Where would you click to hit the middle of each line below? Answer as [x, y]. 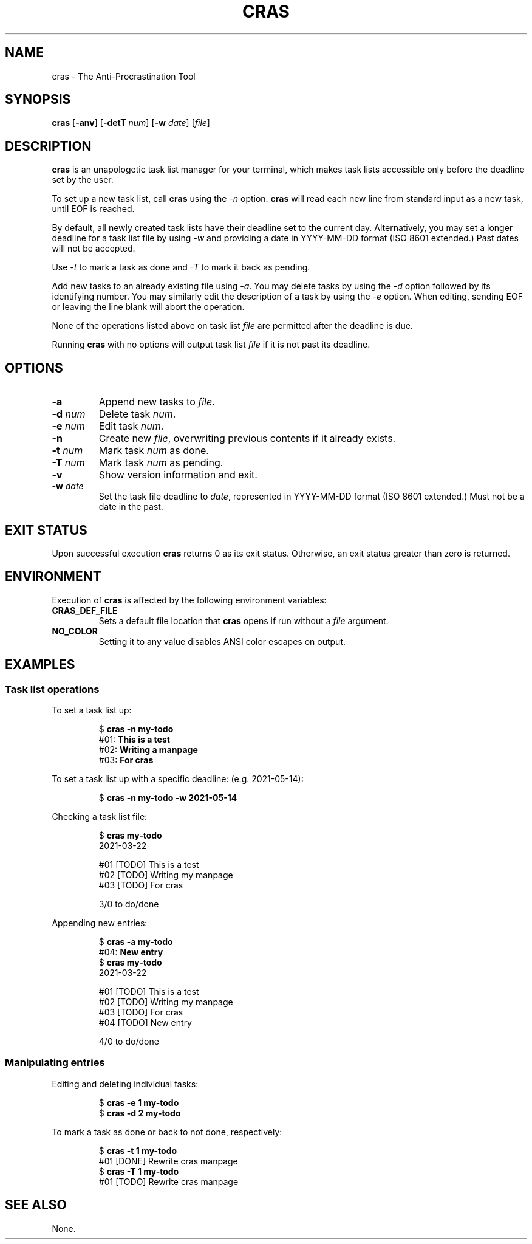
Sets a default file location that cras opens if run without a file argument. [244, 620]
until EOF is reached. [93, 209]
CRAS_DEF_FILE [85, 610]
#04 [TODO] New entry [145, 1023]
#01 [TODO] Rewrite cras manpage [169, 1181]
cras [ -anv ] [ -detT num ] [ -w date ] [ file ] [131, 123]
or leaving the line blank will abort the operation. [148, 307]
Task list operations [52, 689]
